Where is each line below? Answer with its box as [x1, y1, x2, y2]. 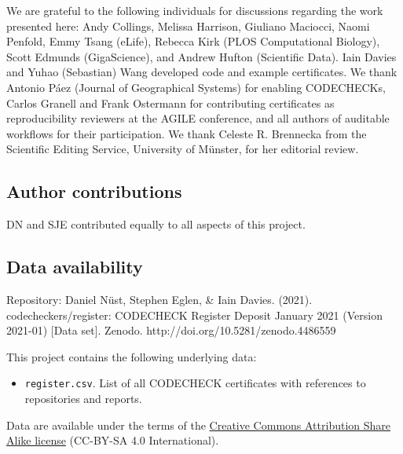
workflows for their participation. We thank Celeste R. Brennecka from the [6, 125, 367, 141]
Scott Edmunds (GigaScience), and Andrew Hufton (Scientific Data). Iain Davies [6, 48, 397, 64]
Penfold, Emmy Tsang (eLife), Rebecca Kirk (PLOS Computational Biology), [6, 33, 380, 49]
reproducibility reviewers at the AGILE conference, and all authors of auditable [6, 110, 390, 126]
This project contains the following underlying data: [6, 348, 257, 364]
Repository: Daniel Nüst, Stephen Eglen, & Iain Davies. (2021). [6, 291, 313, 307]
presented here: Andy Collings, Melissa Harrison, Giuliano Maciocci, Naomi [6, 17, 370, 34]
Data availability [6, 254, 143, 279]
